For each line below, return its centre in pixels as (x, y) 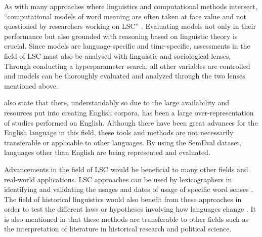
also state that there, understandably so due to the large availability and (117, 103)
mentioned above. (31, 85)
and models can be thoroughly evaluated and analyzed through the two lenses (125, 76)
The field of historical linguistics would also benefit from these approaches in (123, 199)
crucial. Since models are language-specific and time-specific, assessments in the (127, 46)
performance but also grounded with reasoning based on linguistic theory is (121, 36)
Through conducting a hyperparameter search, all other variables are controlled (127, 66)
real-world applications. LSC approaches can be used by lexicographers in (118, 179)
